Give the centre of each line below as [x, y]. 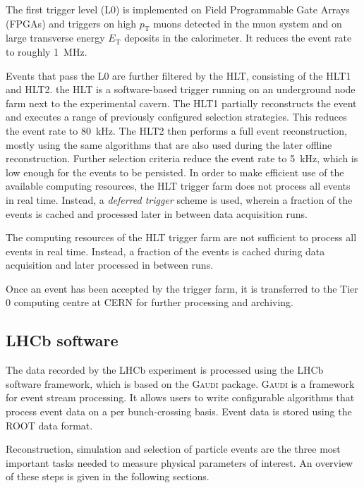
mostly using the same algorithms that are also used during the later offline [169, 144]
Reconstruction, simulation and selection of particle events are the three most [173, 449]
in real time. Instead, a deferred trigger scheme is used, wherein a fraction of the [179, 199]
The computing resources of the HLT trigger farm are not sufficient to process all [181, 237]
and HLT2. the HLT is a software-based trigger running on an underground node [181, 89]
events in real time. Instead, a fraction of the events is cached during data [165, 251]
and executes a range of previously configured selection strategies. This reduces [176, 117]
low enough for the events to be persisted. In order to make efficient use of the [175, 172]
